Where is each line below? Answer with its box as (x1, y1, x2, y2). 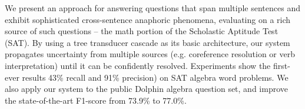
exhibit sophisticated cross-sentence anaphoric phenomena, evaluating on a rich (5, 13, 291, 25)
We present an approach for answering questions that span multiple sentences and (5, 2, 300, 14)
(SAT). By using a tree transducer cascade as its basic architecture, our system (5, 36, 290, 48)
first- (273, 59, 290, 71)
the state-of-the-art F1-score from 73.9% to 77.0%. (5, 94, 187, 106)
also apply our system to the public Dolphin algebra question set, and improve (5, 82, 288, 95)
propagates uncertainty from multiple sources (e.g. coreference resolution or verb (5, 48, 295, 60)
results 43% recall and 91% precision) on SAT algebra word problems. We (22, 71, 289, 83)
